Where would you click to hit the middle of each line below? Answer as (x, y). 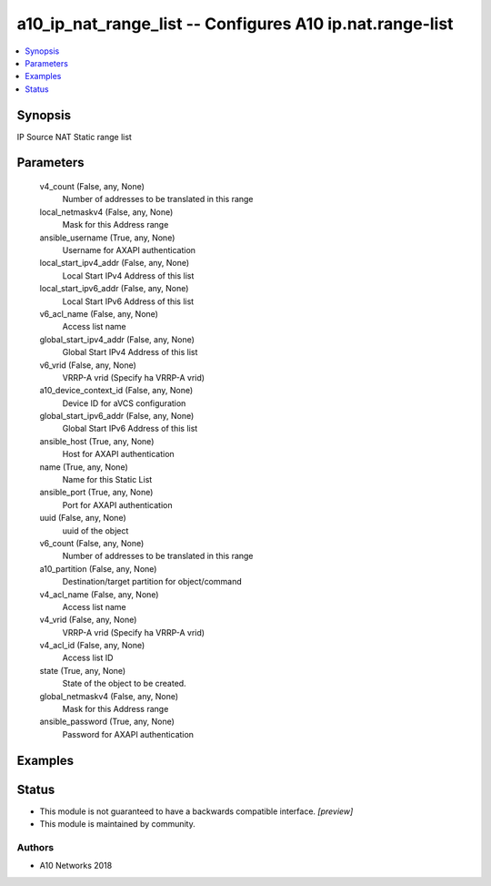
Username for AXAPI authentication (129, 250)
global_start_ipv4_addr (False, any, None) (117, 339)
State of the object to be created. (124, 684)
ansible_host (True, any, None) (97, 441)
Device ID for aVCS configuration (124, 403)
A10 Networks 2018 (76, 866)
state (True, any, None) (83, 670)
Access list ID (88, 658)
